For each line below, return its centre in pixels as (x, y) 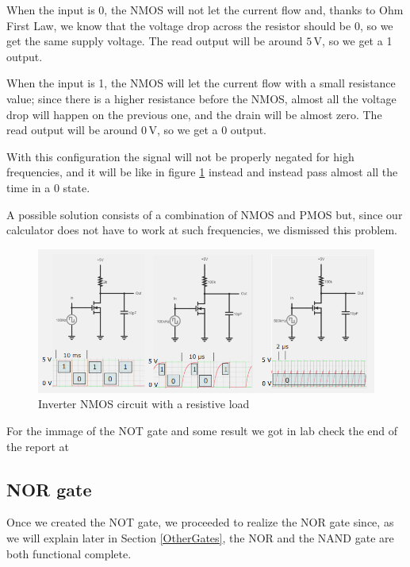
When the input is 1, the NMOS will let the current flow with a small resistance (201, 83)
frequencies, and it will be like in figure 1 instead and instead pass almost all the (202, 172)
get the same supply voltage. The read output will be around (155, 41)
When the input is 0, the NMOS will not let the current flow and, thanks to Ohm (205, 10)
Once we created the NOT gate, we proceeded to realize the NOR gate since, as (200, 522)
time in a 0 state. (48, 187)
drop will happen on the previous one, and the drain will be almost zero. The (194, 114)
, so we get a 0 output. (212, 130)
